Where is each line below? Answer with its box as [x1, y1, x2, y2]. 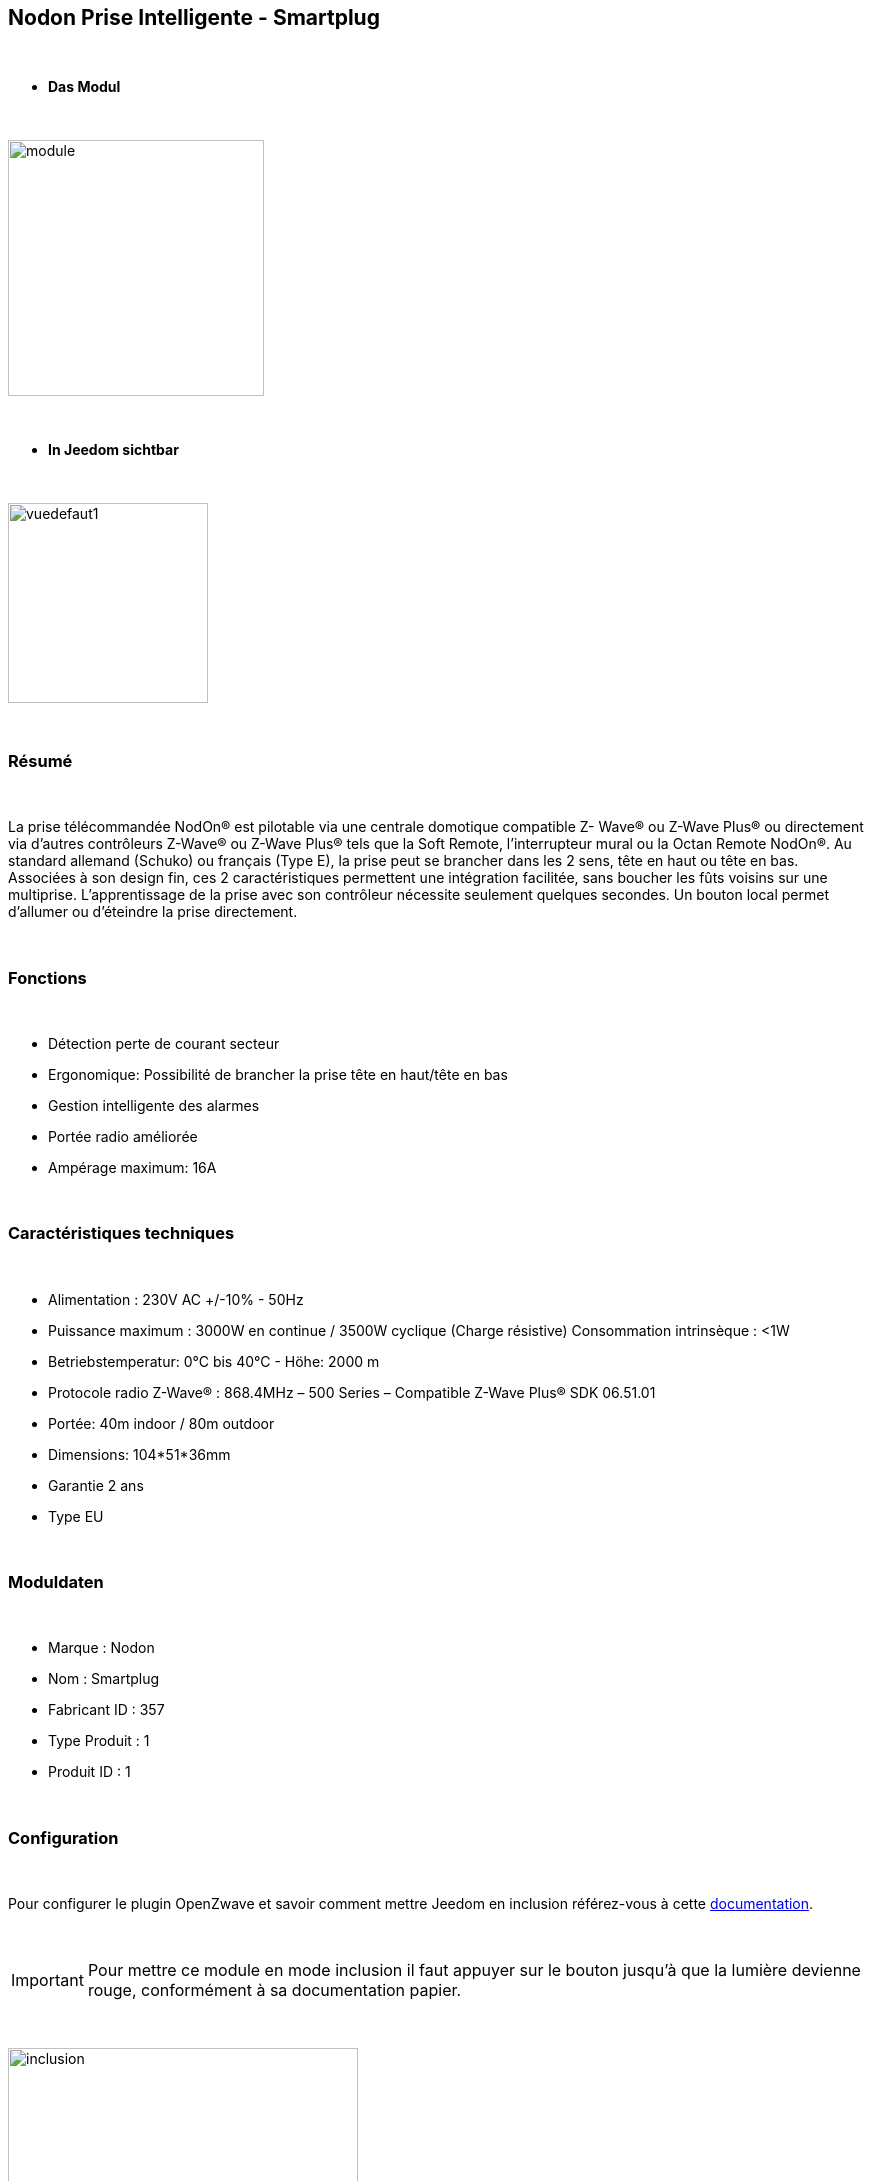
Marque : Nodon [48, 1639, 155, 1657]
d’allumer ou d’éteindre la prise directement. [8, 903, 298, 921]
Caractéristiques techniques [8, 1223, 235, 1244]
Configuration [8, 1827, 119, 1848]
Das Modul [48, 78, 121, 96]
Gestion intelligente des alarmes [48, 1096, 260, 1114]
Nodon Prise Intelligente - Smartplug [8, 5, 380, 30]
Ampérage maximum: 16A [48, 1158, 217, 1176]
